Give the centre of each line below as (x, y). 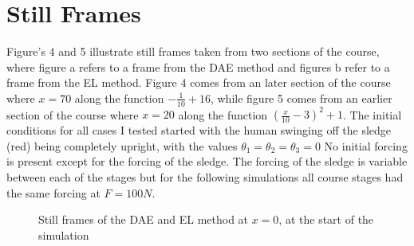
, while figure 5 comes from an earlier (301, 98)
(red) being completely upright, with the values (122, 145)
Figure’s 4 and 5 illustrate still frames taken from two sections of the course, (193, 51)
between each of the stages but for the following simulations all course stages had (205, 177)
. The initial (373, 114)
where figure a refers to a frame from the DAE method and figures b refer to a (198, 66)
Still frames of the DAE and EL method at (144, 219)
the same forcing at (53, 192)
